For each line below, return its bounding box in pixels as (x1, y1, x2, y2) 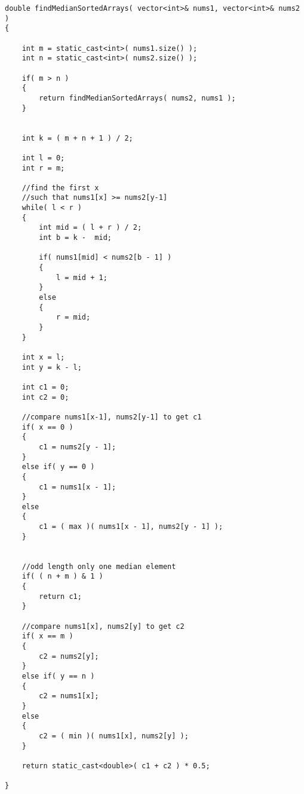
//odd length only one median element (22, 562, 176, 571)
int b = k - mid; (39, 233, 112, 242)
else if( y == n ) (22, 671, 95, 680)
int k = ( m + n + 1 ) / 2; (22, 133, 133, 142)
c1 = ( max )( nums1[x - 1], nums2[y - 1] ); (39, 522, 223, 531)
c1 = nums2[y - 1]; (39, 442, 116, 451)
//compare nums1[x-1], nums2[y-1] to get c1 (22, 412, 202, 421)
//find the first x (22, 183, 99, 192)
